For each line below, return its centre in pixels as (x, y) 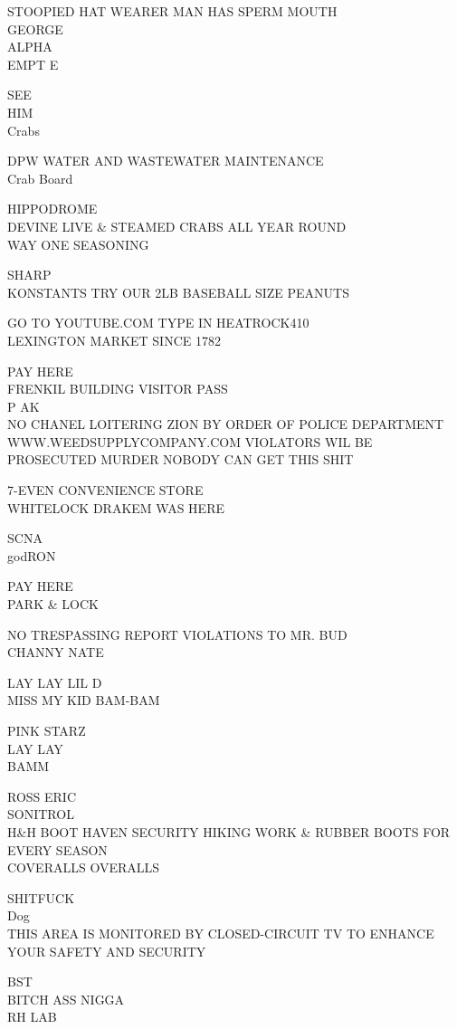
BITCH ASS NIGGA (66, 999)
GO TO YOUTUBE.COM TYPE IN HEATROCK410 (158, 323)
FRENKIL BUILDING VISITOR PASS (118, 389)
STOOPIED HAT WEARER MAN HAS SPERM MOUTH (172, 11)
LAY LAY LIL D (55, 682)
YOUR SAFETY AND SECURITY (107, 951)
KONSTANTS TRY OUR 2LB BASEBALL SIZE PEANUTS (179, 292)
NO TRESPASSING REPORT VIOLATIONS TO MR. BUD (177, 634)
